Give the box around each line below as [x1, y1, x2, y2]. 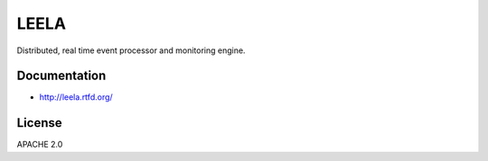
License [16, 115, 62, 130]
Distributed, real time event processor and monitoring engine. [16, 45, 246, 56]
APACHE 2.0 [16, 139, 63, 150]
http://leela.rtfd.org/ [39, 92, 113, 103]
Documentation [16, 68, 107, 84]
